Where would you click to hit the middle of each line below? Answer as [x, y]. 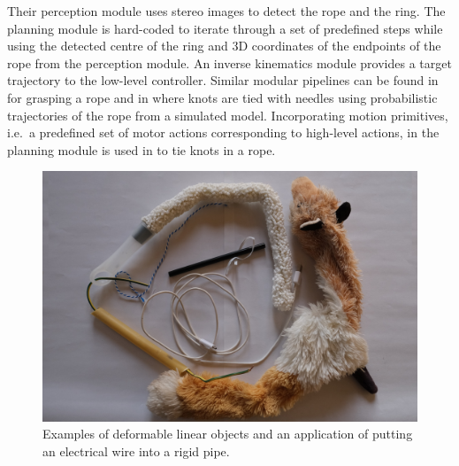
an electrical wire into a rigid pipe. [136, 450]
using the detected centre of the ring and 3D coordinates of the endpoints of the [224, 46]
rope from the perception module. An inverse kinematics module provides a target [229, 62]
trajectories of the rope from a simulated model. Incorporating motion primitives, [228, 115]
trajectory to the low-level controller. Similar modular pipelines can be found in [223, 80]
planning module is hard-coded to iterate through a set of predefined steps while [225, 28]
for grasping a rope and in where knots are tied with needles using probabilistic [222, 97]
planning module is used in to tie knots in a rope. [142, 149]
